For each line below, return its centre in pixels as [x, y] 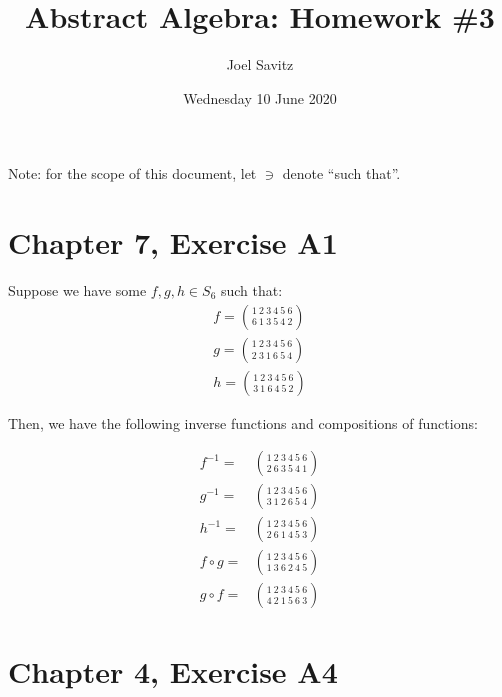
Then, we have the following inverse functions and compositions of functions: [243, 422]
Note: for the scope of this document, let [132, 173]
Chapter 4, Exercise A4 [173, 670]
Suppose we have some [77, 290]
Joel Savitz [260, 64]
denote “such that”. [341, 173]
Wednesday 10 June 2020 [260, 97]
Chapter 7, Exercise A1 [173, 242]
